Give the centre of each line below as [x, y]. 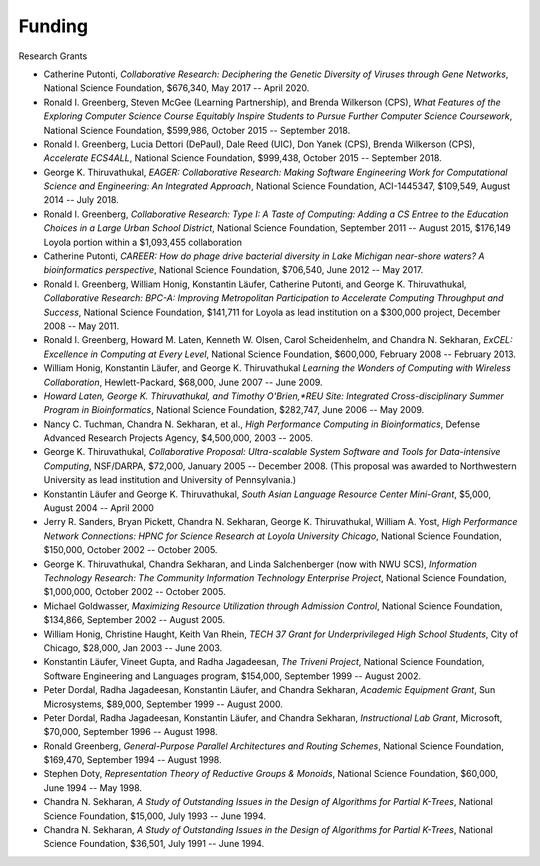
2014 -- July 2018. [81, 200]
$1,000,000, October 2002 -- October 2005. [134, 592]
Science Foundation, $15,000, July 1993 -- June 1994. [155, 816]
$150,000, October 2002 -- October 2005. [130, 550]
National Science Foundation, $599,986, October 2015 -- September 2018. [197, 130]
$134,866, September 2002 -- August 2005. [134, 620]
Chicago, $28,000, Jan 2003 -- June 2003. [133, 647]
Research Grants [53, 56]
